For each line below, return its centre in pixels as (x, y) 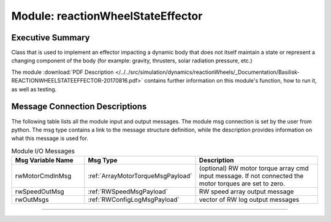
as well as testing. (34, 89)
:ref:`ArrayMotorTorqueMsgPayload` (140, 176)
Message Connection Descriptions (79, 107)
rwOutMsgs (32, 200)
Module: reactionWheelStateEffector (107, 16)
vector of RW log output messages (249, 200)
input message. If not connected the (251, 176)
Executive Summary (51, 38)
